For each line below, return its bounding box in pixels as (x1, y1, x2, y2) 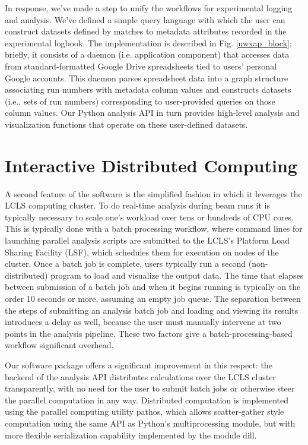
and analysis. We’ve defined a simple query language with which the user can (5, 13, 285, 26)
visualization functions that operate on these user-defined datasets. (5, 118, 248, 130)
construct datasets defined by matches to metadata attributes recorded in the (5, 25, 287, 37)
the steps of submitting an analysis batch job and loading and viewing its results (5, 304, 299, 316)
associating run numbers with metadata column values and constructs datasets (5, 83, 291, 96)
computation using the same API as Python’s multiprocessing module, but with (5, 416, 296, 429)
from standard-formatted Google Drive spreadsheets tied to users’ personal (5, 59, 277, 72)
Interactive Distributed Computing (5, 153, 297, 177)
